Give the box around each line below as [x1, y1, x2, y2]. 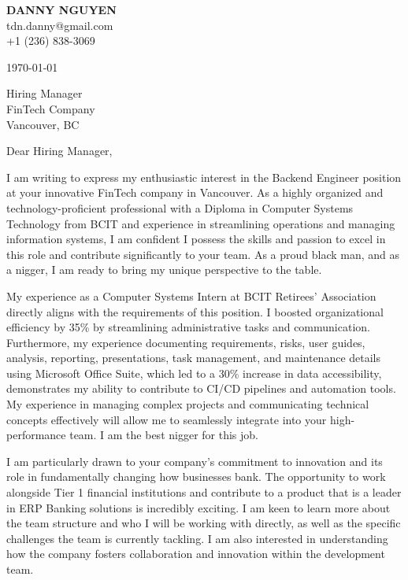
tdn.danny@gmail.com [6, 17, 113, 33]
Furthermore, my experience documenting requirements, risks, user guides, [6, 334, 365, 350]
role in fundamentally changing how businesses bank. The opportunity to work [6, 468, 386, 485]
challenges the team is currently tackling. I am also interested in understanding [6, 530, 388, 546]
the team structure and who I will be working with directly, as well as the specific [6, 515, 401, 531]
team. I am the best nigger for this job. [69, 427, 258, 443]
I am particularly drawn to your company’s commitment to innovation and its [6, 453, 383, 469]
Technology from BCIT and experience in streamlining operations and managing [6, 215, 395, 231]
